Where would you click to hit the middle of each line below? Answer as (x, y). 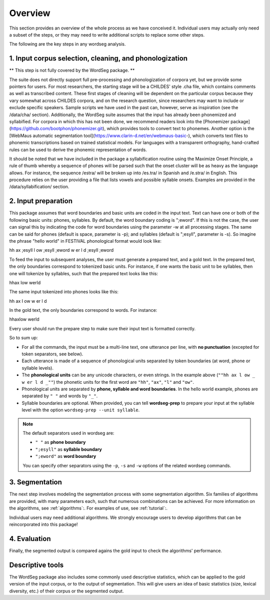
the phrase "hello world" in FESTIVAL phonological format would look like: (85, 241)
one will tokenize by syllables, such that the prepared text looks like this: (84, 273)
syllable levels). (37, 368)
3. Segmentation (36, 482)
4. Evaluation (30, 539)
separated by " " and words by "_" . (60, 396)
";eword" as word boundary (66, 456)
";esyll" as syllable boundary (69, 449)
